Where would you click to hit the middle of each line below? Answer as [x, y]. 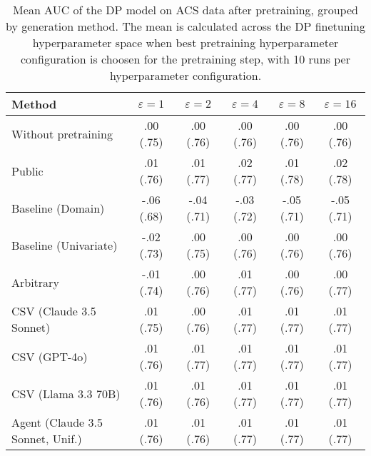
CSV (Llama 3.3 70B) [66, 393]
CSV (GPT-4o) [50, 356]
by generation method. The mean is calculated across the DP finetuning [185, 26]
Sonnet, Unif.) [47, 439]
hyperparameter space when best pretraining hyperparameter [185, 42]
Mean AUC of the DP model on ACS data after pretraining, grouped [185, 10]
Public [27, 171]
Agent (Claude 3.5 [57, 422]
